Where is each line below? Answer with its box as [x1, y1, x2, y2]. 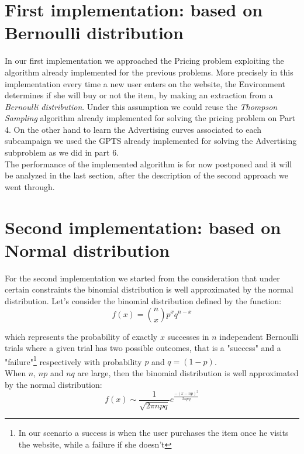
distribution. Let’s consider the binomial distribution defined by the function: [5, 294, 282, 307]
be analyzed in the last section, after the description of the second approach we [5, 169, 288, 181]
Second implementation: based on [5, 215, 281, 239]
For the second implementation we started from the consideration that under [5, 271, 280, 284]
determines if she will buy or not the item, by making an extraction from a [5, 89, 273, 101]
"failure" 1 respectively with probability [5, 353, 142, 367]
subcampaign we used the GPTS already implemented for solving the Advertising [5, 135, 297, 147]
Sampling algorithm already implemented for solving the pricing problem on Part [5, 112, 295, 124]
